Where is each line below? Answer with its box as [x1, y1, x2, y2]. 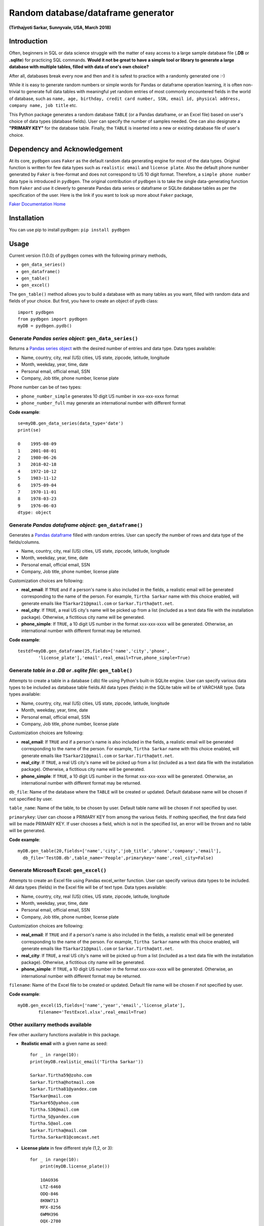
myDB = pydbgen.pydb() [18, 323, 72, 329]
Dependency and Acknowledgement [9, 145, 123, 153]
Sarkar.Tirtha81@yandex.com [30, 1086, 97, 1092]
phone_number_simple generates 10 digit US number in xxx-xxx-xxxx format [21, 393, 179, 399]
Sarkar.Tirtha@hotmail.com [30, 1079, 95, 1085]
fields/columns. [9, 539, 41, 545]
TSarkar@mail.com [30, 1093, 71, 1098]
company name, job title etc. [9, 102, 78, 108]
